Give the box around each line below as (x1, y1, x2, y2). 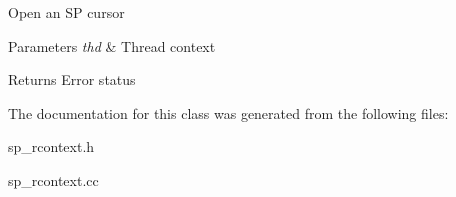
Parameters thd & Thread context (8, 35, 216, 56)
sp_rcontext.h (8, 136, 95, 157)
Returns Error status (8, 69, 136, 90)
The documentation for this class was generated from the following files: (8, 102, 449, 123)
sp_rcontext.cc (8, 169, 99, 190)
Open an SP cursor (8, 2, 125, 22)
